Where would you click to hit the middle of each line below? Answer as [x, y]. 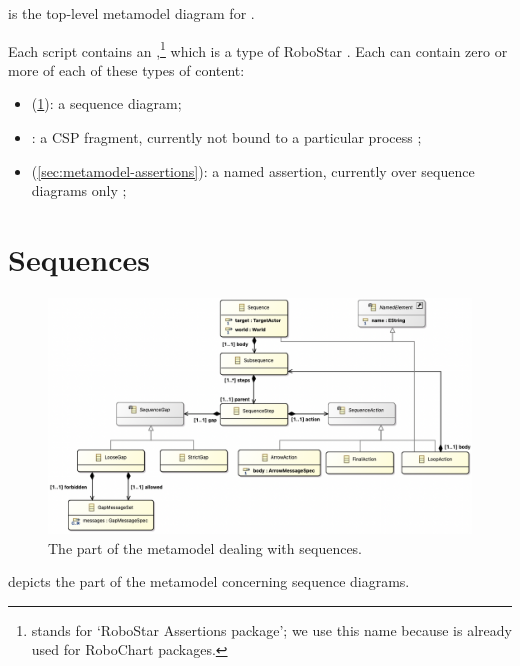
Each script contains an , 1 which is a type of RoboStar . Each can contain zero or [258, 49]
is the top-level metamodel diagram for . [131, 13]
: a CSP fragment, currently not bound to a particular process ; [226, 137]
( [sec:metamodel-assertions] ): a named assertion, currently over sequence [253, 170]
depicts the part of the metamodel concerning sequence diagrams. [209, 581]
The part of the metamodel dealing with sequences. [205, 547]
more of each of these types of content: [126, 69]
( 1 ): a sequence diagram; [106, 103]
